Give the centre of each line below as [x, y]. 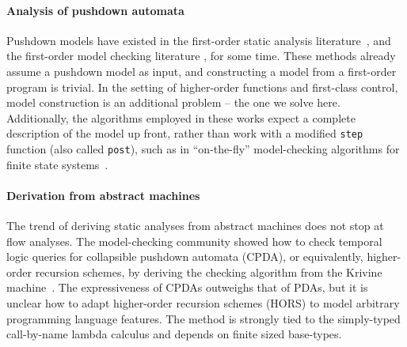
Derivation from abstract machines [103, 195]
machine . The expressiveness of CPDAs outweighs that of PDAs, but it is [187, 287]
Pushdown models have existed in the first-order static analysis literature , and [199, 40]
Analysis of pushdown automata [95, 10]
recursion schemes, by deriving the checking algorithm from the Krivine [209, 272]
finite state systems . [57, 164]
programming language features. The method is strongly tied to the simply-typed [203, 318]
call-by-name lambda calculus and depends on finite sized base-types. [174, 334]
